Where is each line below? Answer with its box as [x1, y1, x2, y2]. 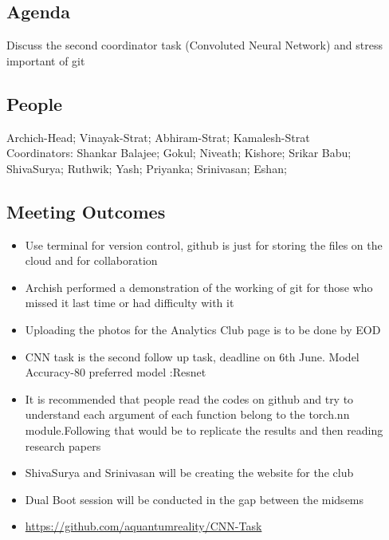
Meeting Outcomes [6, 199, 166, 223]
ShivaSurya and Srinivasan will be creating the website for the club [25, 464, 354, 481]
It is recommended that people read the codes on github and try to [25, 390, 354, 407]
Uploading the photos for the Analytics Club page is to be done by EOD [25, 321, 381, 337]
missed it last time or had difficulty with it [25, 294, 234, 311]
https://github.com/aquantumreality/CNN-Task [25, 518, 262, 534]
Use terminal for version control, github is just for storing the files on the [25, 236, 383, 253]
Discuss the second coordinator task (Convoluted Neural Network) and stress [6, 37, 383, 53]
